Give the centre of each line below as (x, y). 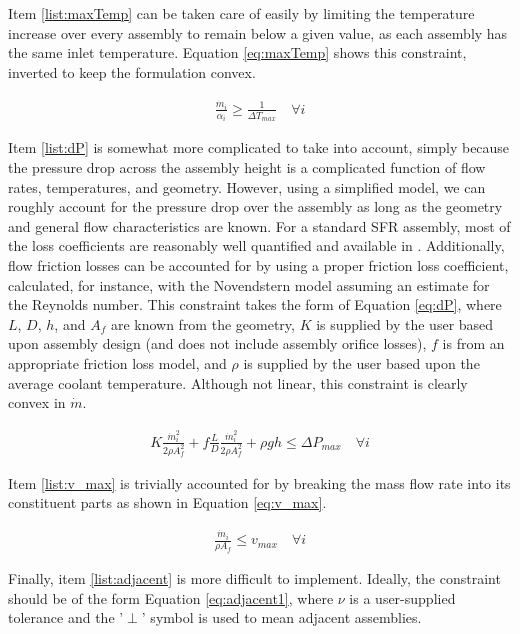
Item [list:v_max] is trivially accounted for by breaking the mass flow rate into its (259, 482)
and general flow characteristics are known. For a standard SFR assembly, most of (259, 225)
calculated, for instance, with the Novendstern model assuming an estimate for (249, 284)
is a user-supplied (402, 597)
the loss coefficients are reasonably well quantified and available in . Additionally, (256, 245)
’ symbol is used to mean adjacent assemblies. (281, 617)
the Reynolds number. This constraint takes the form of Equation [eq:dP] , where (255, 304)
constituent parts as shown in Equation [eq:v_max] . (167, 502)
